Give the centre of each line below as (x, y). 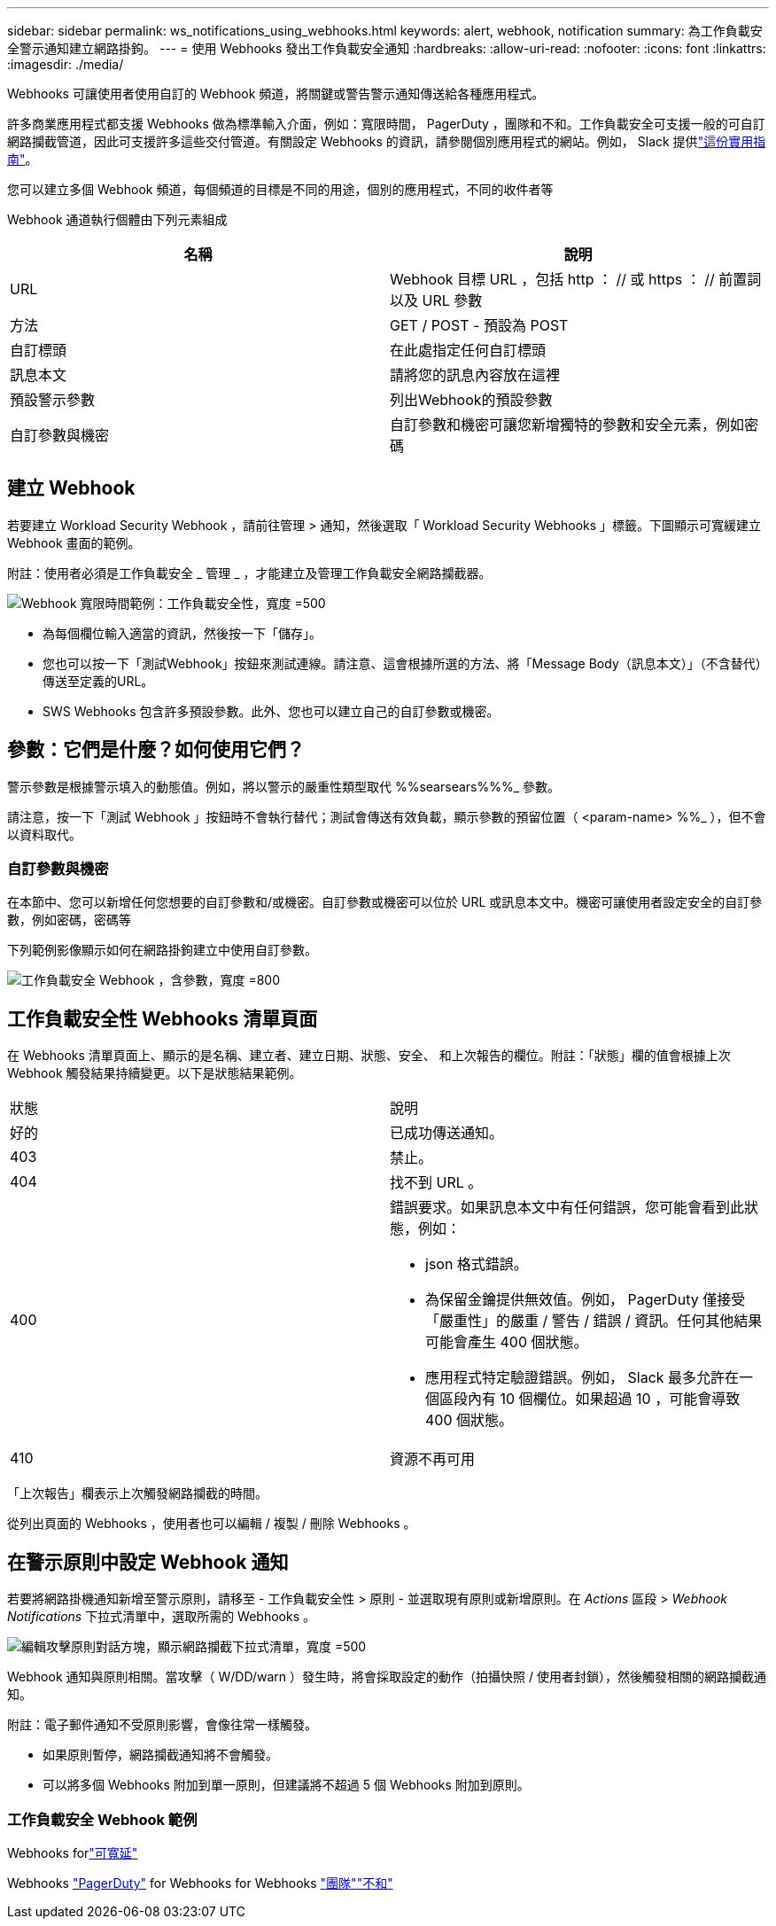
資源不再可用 (433, 1459)
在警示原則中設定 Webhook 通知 (148, 1562)
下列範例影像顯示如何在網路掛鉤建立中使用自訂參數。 (162, 950)
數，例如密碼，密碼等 (69, 920)
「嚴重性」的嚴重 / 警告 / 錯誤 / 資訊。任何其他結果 (594, 1321)
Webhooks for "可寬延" (73, 1852)
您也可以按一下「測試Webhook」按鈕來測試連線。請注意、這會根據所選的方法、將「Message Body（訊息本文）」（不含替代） (405, 663)
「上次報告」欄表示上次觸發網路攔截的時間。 (137, 1493)
